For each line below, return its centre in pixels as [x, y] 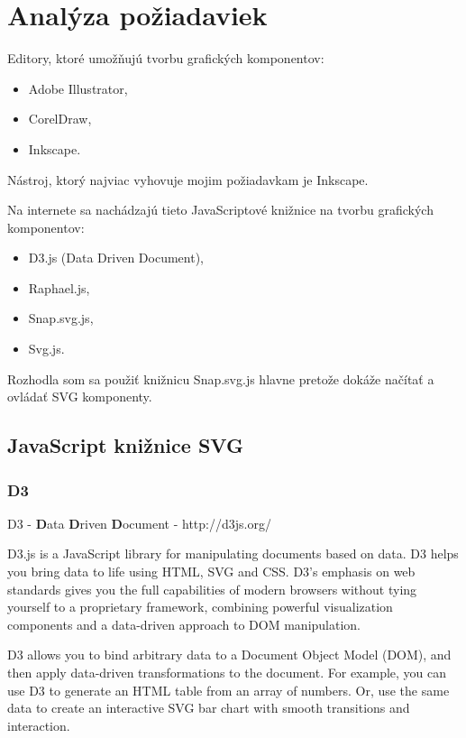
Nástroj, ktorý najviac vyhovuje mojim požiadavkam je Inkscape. [188, 179]
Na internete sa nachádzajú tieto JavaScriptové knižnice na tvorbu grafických [220, 210]
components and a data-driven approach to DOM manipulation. [184, 624]
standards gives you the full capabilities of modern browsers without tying [212, 589]
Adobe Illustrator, [78, 88]
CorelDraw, [60, 119]
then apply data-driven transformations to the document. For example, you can [227, 672]
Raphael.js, [59, 287]
